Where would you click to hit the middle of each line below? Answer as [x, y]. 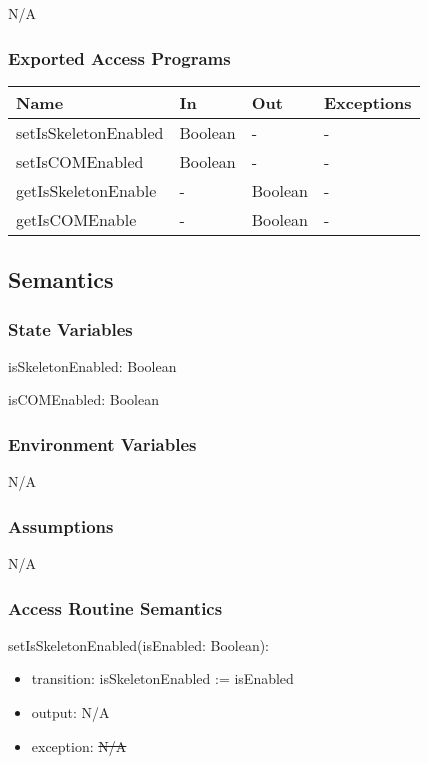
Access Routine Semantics [115, 607]
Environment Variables [102, 443]
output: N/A [70, 712]
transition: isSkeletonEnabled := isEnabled [162, 678]
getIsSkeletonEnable [86, 190]
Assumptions [61, 525]
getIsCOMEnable [76, 219]
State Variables [70, 328]
